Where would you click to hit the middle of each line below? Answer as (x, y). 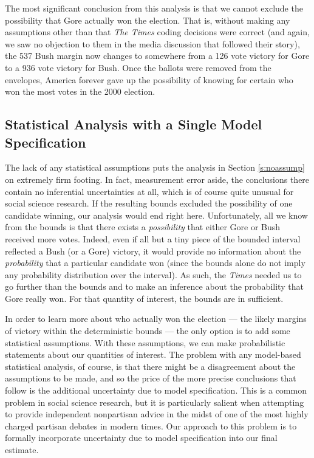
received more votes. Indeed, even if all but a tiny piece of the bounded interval (153, 238)
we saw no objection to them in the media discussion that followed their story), (152, 43)
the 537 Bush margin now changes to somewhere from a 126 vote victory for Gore (157, 56)
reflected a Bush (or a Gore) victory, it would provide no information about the (153, 251)
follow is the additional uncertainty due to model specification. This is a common (156, 390)
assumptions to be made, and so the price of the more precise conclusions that (151, 378)
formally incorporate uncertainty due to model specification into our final (141, 438)
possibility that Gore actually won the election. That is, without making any (148, 20)
